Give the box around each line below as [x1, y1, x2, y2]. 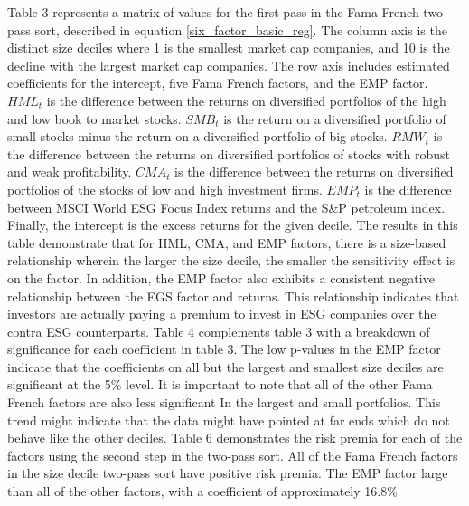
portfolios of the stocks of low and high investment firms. [7, 179, 323, 198]
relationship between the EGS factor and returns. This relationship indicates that [7, 286, 459, 305]
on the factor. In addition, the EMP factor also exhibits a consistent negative [7, 268, 435, 287]
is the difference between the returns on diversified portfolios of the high [46, 91, 446, 110]
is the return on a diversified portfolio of [223, 109, 446, 128]
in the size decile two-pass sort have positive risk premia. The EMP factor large [7, 463, 448, 482]
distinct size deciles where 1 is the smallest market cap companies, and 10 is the [7, 38, 450, 57]
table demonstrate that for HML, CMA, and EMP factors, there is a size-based [7, 233, 446, 252]
